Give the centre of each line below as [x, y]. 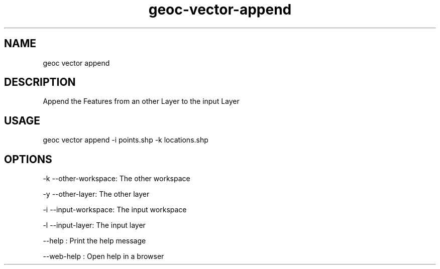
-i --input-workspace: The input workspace [115, 210]
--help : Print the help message [94, 241]
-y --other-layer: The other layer [96, 194]
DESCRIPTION [40, 82]
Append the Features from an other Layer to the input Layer [141, 101]
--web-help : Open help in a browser [103, 256]
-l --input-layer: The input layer [94, 225]
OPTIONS [28, 159]
